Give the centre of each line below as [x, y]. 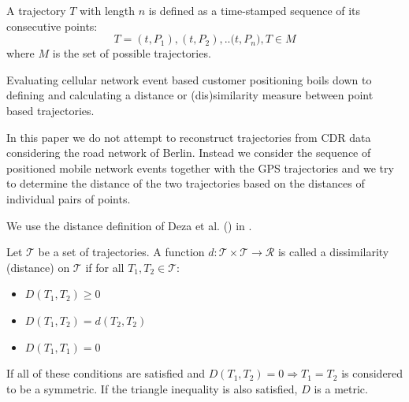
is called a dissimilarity [333, 252]
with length [108, 10]
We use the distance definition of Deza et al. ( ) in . [129, 225]
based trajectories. [50, 110]
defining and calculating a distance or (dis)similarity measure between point [190, 95]
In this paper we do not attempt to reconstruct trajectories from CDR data [189, 137]
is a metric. [341, 388]
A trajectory [36, 10]
